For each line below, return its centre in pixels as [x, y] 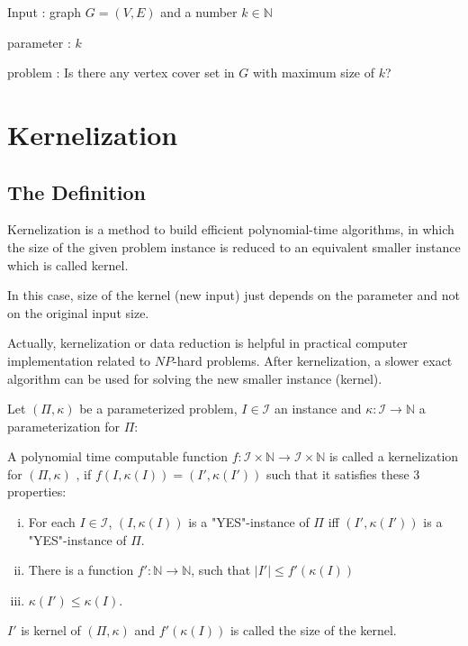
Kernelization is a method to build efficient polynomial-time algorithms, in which [231, 229]
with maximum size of [314, 73]
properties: [37, 491]
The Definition [77, 191]
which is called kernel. [68, 264]
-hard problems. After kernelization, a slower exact [313, 360]
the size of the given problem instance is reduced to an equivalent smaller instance [234, 246]
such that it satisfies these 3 [343, 473]
